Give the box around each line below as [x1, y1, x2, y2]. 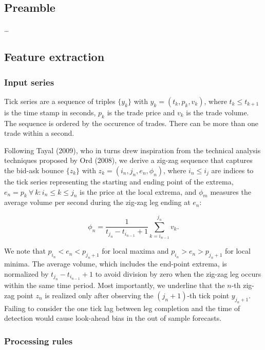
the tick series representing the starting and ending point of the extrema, [4, 176, 234, 187]
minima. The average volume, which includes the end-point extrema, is [4, 258, 227, 269]
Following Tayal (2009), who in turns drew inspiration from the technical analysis [4, 145, 261, 155]
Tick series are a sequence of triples [4, 95, 116, 106]
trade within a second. [4, 128, 74, 138]
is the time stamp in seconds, [4, 107, 96, 117]
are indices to [211, 164, 254, 175]
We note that [4, 245, 46, 256]
